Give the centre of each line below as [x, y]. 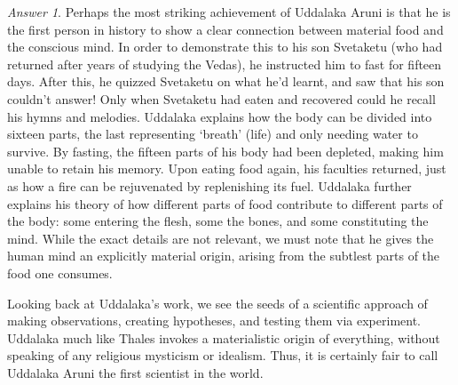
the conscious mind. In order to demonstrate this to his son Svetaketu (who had [225, 47]
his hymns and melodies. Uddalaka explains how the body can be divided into [220, 116]
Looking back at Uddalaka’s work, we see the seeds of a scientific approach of [217, 303]
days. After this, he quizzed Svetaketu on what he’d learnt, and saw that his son [226, 81]
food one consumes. [60, 273]
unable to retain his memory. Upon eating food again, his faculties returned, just [227, 168]
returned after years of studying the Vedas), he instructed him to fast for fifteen [225, 64]
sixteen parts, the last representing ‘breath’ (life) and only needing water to [213, 134]
